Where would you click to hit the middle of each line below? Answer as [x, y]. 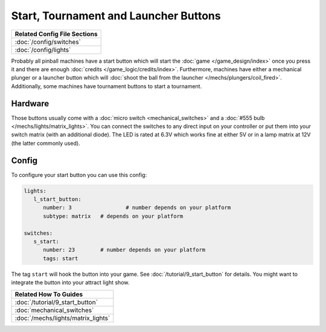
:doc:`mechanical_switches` [54, 310]
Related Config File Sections [56, 34]
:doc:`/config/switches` [48, 42]
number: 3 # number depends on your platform [137, 208]
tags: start [61, 258]
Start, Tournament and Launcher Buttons [116, 16]
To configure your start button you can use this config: [79, 174]
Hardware [30, 104]
